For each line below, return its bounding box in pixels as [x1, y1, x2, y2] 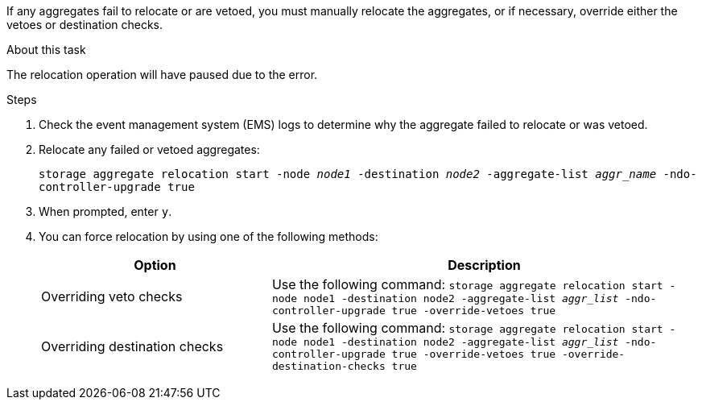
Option [134, 257, 176, 273]
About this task [6, 43, 86, 56]
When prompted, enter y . [39, 205, 172, 218]
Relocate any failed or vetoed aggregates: [39, 143, 260, 156]
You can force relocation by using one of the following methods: [39, 230, 378, 243]
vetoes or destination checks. [6, 18, 163, 31]
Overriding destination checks [41, 338, 224, 354]
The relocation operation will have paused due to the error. [6, 68, 318, 81]
